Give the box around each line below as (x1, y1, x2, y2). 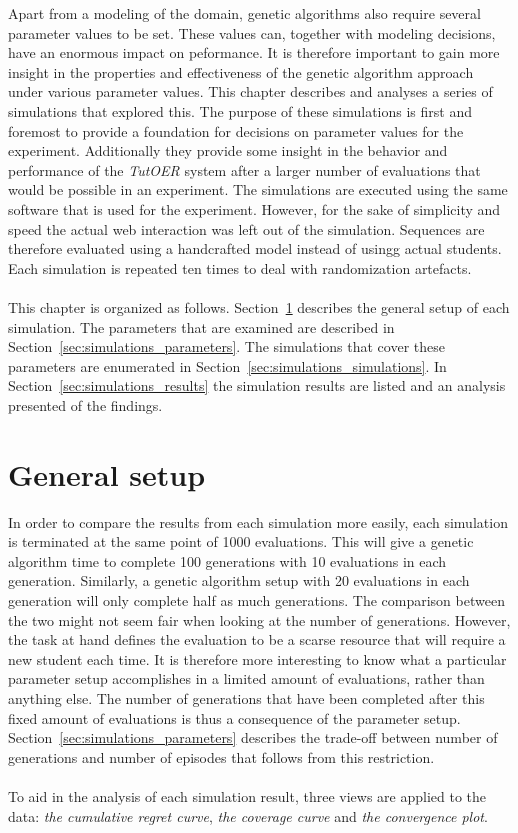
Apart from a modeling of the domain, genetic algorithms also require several (8, 3, 481, 23)
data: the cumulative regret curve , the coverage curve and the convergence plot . (8, 805, 488, 826)
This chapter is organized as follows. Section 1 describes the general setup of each (8, 296, 510, 317)
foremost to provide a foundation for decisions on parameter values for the (8, 120, 464, 141)
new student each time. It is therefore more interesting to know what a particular (8, 648, 507, 669)
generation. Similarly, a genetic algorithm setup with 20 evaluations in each (8, 570, 470, 591)
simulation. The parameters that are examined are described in (8, 316, 395, 337)
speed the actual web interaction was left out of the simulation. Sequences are (8, 218, 485, 239)
